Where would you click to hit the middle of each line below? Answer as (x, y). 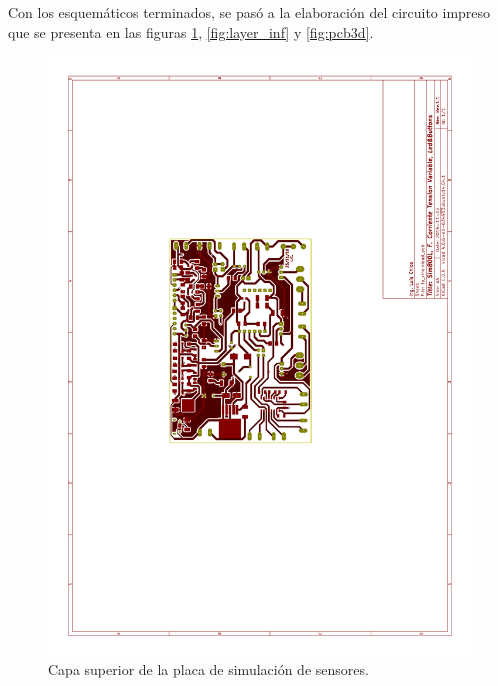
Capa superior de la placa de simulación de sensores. (208, 669)
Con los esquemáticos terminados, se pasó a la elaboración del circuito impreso (249, 12)
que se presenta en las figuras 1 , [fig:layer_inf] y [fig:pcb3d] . (191, 31)
